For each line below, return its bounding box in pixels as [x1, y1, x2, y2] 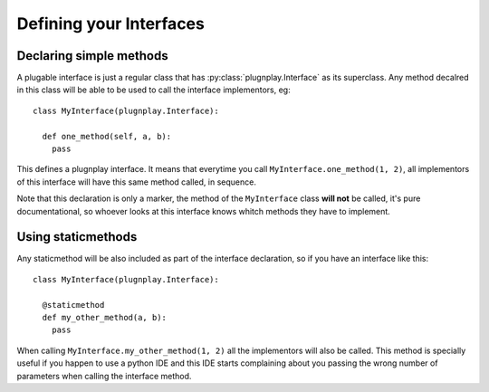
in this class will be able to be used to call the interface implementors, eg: [16, 84, 291, 95]
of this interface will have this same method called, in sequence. [16, 177, 257, 187]
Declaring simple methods [16, 48, 168, 63]
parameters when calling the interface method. [16, 370, 192, 381]
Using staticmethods [16, 229, 138, 244]
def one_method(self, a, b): [42, 131, 172, 141]
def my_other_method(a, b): [42, 312, 168, 323]
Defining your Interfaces [16, 14, 206, 33]
